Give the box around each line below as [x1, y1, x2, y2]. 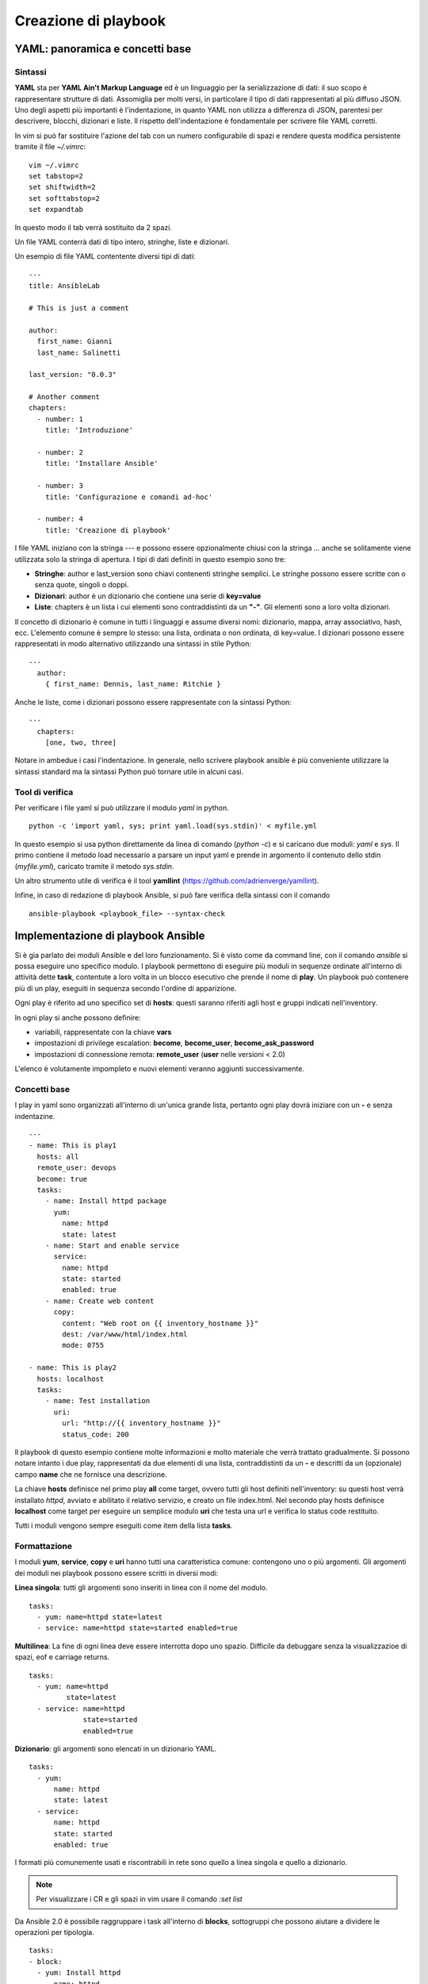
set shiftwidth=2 [29, 183, 96, 192]
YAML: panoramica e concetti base [14, 42, 192, 56]
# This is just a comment [29, 303, 130, 313]
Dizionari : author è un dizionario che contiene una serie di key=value [34, 591, 262, 601]
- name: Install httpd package [44, 1197, 167, 1205]
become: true [36, 1175, 88, 1183]
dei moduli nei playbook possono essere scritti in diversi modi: [14, 1568, 219, 1578]
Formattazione [14, 1540, 73, 1551]
